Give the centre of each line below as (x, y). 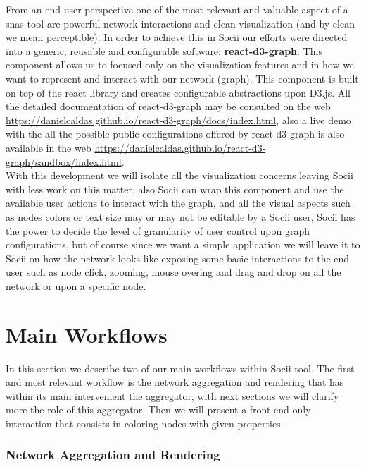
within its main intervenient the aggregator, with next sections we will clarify (172, 395)
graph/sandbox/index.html (64, 161)
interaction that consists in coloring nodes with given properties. (145, 423)
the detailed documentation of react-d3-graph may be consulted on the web (168, 106)
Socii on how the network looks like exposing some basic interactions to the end (178, 258)
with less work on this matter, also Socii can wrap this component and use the (175, 189)
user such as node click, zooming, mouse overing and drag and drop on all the (173, 272)
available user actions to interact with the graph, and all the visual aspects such (178, 203)
